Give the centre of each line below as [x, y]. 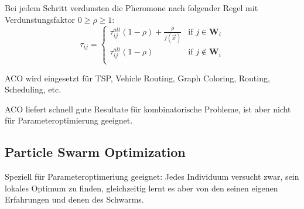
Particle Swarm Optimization [95, 152]
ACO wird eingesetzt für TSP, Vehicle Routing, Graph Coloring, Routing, [137, 78]
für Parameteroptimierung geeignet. [69, 120]
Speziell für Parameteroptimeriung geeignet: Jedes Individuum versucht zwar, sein [152, 177]
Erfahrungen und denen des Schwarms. [74, 199]
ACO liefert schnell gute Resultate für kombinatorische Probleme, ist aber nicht [148, 109]
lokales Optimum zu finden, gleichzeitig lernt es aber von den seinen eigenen [141, 188]
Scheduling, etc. [33, 89]
